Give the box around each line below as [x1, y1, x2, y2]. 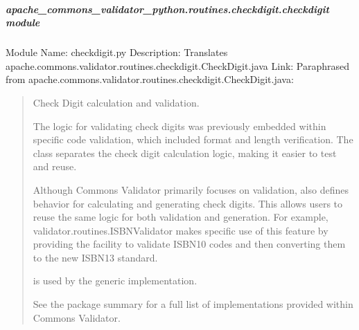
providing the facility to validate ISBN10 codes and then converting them [33, 237, 346, 251]
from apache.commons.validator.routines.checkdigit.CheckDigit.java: [6, 72, 294, 86]
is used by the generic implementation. [33, 273, 198, 288]
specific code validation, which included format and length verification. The [33, 132, 353, 147]
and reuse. [33, 159, 77, 174]
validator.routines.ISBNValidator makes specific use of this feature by [33, 223, 329, 237]
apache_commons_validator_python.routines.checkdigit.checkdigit [6, 1, 329, 16]
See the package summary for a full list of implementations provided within [33, 297, 353, 311]
